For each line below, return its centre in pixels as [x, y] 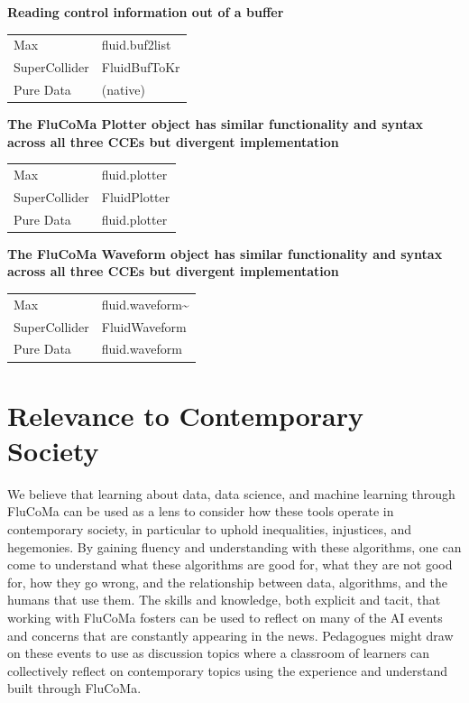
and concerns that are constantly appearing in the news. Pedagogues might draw [230, 635]
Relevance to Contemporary [186, 415]
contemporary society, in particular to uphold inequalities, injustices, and [210, 529]
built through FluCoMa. [74, 688]
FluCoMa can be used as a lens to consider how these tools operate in [201, 511]
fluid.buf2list [136, 45]
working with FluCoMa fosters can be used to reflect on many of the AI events [225, 618]
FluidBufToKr [141, 67]
